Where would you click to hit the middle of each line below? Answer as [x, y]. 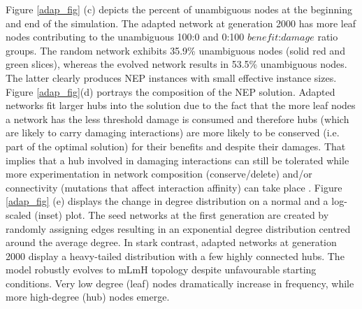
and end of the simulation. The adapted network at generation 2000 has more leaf [181, 23]
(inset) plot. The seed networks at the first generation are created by [182, 214]
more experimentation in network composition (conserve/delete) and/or [159, 174]
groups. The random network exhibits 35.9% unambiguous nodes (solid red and [175, 50]
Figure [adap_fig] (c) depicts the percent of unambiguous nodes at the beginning [179, 9]
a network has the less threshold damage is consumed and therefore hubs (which [178, 118]
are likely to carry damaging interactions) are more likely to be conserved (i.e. [173, 132]
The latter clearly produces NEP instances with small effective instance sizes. [171, 77]
